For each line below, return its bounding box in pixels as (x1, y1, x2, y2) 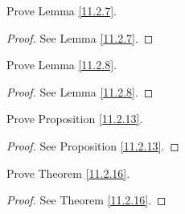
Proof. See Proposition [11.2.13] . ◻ (6, 137, 179, 154)
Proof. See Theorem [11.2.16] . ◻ (6, 191, 166, 208)
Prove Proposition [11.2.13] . (6, 110, 143, 127)
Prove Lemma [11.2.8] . (6, 56, 117, 73)
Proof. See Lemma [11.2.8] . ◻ (6, 83, 154, 100)
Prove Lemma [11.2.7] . (6, 2, 117, 19)
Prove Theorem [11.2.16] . (6, 164, 130, 181)
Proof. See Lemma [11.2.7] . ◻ (6, 29, 154, 46)
